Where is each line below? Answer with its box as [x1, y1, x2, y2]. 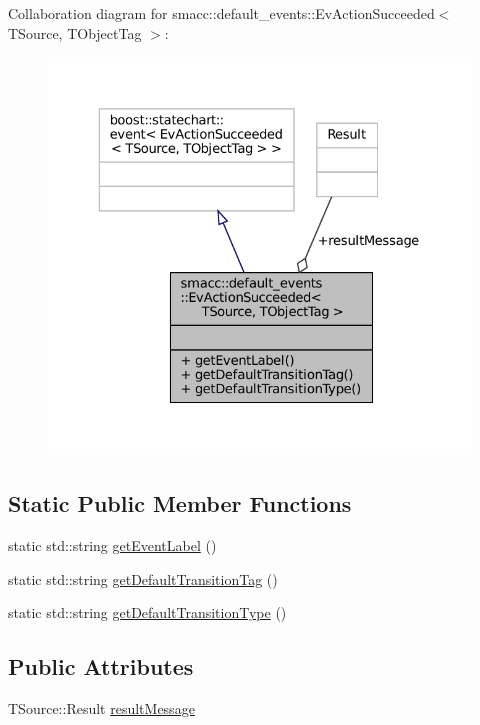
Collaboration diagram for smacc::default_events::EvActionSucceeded [8, 3, 435, 23]
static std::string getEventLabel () [8, 535, 217, 556]
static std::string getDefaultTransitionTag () [8, 568, 278, 589]
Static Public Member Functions [8, 488, 352, 519]
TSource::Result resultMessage [8, 698, 195, 718]
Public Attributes [8, 651, 194, 682]
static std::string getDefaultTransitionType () [8, 602, 287, 623]
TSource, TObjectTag [8, 22, 142, 43]
